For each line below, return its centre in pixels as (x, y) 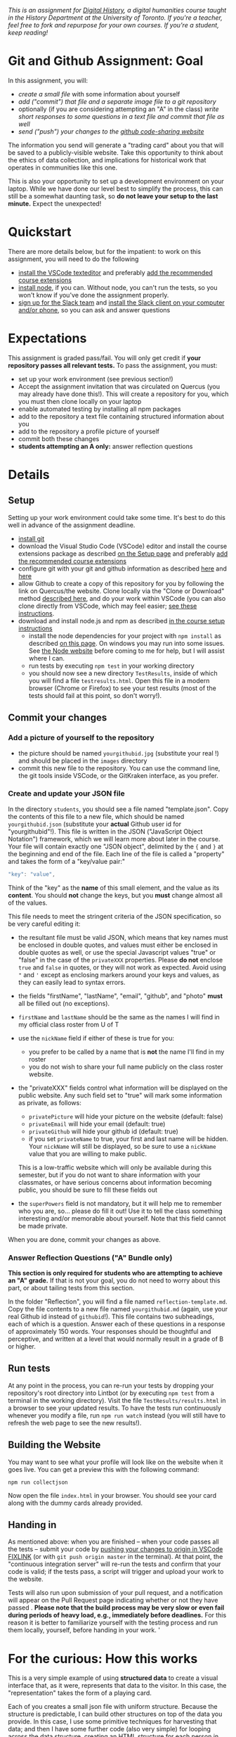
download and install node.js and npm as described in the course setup (122, 621)
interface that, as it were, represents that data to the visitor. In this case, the (117, 1686)
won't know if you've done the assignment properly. (93, 295)
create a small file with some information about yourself (99, 94)
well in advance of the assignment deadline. (72, 525)
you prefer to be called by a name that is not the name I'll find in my (126, 1052)
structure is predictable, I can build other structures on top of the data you (115, 1714)
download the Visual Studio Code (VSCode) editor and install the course (123, 546)
